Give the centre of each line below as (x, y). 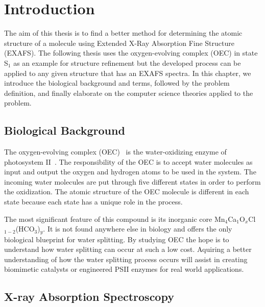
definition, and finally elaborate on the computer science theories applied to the (129, 93)
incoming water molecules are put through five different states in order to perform (132, 181)
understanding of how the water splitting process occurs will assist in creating (126, 259)
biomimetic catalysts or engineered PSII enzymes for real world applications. (124, 269)
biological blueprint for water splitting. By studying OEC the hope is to (117, 239)
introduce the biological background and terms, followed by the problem (117, 83)
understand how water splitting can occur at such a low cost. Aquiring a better (128, 249)
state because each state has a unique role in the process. (93, 202)
